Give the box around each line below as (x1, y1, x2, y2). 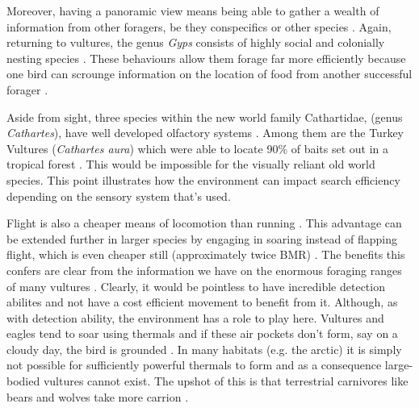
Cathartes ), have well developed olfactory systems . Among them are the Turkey (6, 124, 404, 141)
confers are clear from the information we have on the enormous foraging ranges (6, 261, 402, 278)
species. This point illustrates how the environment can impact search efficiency (6, 171, 400, 188)
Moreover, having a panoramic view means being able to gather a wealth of (6, 2, 379, 19)
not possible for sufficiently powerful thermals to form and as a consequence (6, 356, 382, 373)
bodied (6, 373, 40, 389)
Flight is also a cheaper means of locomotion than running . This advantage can (6, 214, 402, 231)
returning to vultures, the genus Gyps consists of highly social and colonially (6, 34, 385, 51)
